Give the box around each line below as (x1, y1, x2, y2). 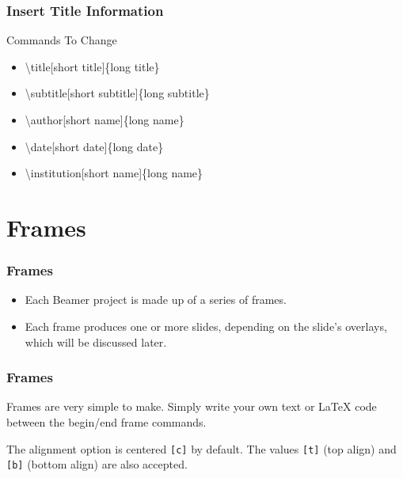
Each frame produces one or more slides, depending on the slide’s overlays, (25, 318, 387, 335)
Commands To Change (6, 32, 117, 48)
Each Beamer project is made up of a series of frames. (25, 291, 287, 308)
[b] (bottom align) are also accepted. (6, 456, 188, 472)
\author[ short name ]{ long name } (25, 112, 184, 128)
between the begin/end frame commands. (6, 414, 207, 431)
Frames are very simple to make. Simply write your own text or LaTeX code (6, 398, 377, 415)
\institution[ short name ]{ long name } (25, 165, 203, 181)
